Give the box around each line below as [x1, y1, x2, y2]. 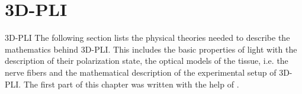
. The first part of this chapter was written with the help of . [18, 77, 239, 90]
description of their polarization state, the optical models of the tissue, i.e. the [5, 54, 288, 67]
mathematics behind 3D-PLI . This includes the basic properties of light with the [5, 43, 297, 55]
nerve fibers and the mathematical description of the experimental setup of [5, 66, 277, 78]
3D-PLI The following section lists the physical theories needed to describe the [5, 31, 290, 44]
